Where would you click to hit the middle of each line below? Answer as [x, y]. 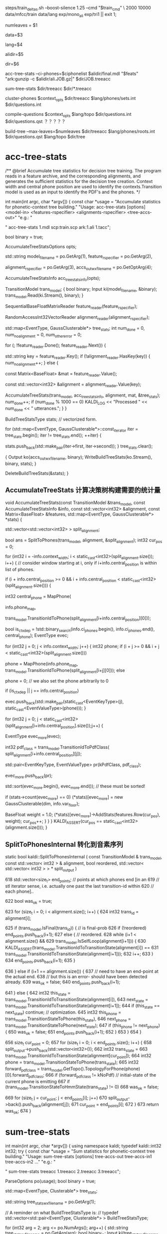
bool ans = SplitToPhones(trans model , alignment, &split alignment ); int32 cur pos [84, 541]
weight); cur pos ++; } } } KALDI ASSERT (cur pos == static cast [64, 822]
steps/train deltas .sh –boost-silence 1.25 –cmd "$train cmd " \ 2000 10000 [78, 8]
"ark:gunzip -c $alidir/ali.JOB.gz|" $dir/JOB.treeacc [58, 79]
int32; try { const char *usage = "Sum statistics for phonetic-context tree [80, 1151]
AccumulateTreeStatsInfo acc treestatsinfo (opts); [53, 279]
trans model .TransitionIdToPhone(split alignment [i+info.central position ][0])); [78, 618]
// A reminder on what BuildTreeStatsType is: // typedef [62, 1213]
